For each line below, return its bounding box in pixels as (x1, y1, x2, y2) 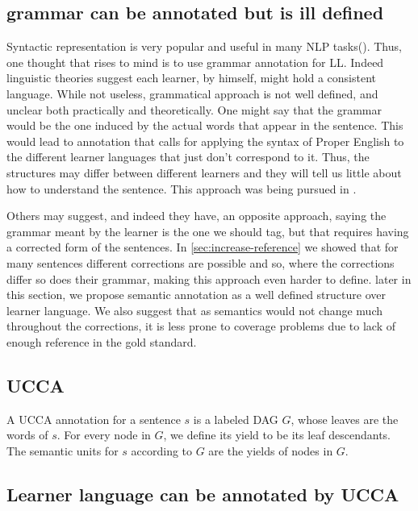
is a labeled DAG (193, 410, 278, 427)
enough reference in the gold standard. (6, 333, 197, 350)
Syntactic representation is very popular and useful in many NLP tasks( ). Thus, (6, 38, 402, 55)
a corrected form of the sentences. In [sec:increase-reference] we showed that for (6, 239, 399, 255)
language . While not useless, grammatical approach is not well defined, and (6, 85, 378, 102)
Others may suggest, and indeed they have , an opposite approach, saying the (6, 207, 387, 224)
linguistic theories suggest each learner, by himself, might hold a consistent (6, 69, 376, 86)
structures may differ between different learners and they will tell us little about (6, 164, 402, 181)
